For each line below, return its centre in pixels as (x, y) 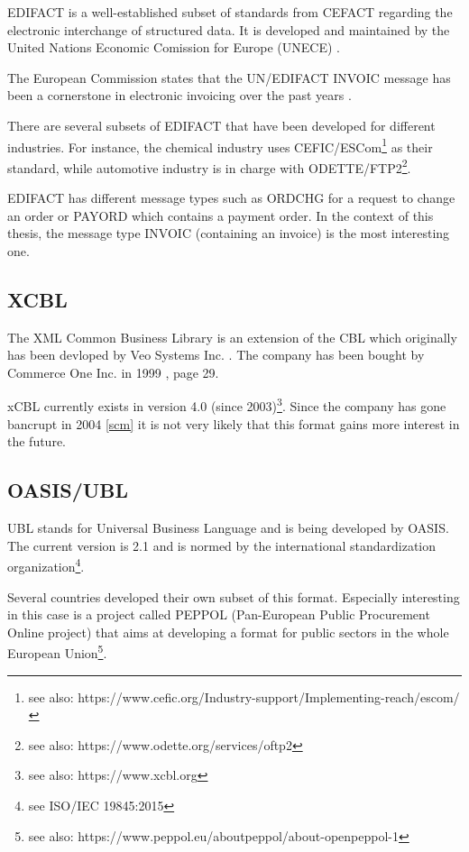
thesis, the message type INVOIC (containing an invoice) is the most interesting (229, 233)
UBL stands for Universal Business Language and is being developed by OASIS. (228, 528)
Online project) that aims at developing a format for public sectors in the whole (228, 632)
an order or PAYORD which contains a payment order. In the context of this (221, 215)
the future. (37, 441)
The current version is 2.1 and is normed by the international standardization (222, 545)
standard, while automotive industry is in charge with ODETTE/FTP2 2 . (209, 166)
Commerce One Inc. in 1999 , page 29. (113, 372)
